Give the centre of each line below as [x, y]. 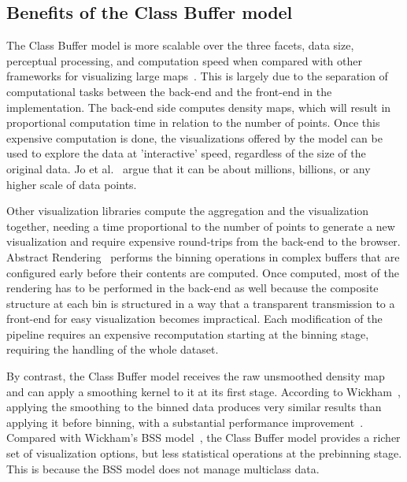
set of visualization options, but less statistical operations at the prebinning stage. [204, 453]
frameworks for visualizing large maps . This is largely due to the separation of [197, 76]
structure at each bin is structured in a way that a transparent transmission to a [201, 303]
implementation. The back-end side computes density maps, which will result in [199, 107]
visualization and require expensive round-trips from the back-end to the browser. [203, 241]
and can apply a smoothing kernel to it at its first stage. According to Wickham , [203, 391]
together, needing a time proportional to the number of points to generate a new [201, 226]
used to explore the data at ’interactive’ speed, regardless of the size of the [186, 153]
